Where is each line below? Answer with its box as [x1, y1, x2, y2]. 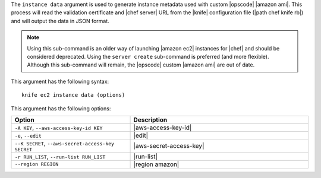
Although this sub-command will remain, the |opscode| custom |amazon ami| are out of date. [27, 61, 255, 68]
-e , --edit [14, 131, 42, 139]
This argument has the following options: [11, 104, 111, 112]
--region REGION [14, 161, 59, 167]
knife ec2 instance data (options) [21, 92, 125, 98]
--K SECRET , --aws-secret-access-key [14, 139, 115, 147]
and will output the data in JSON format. [11, 17, 109, 24]
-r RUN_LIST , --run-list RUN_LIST [14, 152, 106, 160]
